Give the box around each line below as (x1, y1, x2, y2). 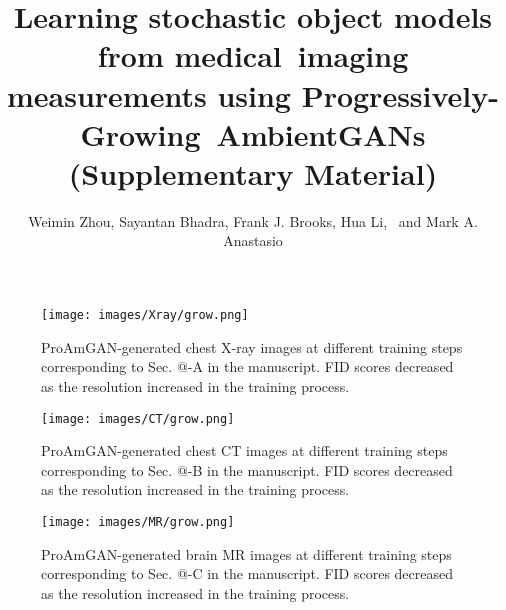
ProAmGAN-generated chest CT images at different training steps (41, 440, 448, 461)
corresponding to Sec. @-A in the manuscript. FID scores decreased (41, 356, 454, 377)
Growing (80, 113, 201, 154)
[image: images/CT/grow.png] (41, 411, 235, 426)
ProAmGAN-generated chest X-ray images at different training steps (41, 336, 463, 357)
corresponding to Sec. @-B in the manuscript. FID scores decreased (41, 459, 453, 480)
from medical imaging (97, 35, 409, 76)
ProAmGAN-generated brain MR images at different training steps (41, 543, 452, 564)
